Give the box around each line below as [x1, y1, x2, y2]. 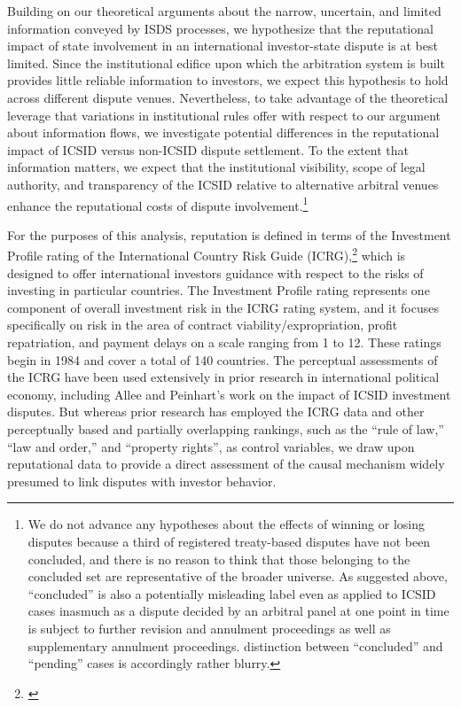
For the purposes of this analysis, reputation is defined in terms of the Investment [7, 225, 451, 244]
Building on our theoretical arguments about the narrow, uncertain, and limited [7, 2, 441, 19]
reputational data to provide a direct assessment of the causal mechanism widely [7, 454, 445, 473]
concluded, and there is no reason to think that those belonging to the [27, 549, 410, 568]
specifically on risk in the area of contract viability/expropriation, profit [7, 315, 398, 334]
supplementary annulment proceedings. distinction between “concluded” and [27, 636, 443, 655]
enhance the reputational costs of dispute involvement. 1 [7, 193, 309, 214]
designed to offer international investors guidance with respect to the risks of [7, 263, 424, 282]
